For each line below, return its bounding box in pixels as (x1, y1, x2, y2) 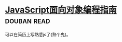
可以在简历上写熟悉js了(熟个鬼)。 (5, 31, 71, 37)
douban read (5, 15, 51, 26)
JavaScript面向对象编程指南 (5, 4, 117, 15)
